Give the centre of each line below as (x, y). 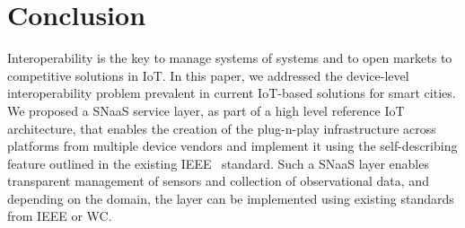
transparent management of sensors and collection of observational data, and (218, 181)
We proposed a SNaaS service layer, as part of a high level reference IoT (206, 110)
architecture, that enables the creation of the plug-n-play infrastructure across (222, 128)
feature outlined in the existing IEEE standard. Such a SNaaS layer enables (218, 163)
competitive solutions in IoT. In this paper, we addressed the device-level (208, 75)
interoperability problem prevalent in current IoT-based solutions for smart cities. (232, 93)
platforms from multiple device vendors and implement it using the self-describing (232, 146)
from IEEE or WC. (60, 216)
